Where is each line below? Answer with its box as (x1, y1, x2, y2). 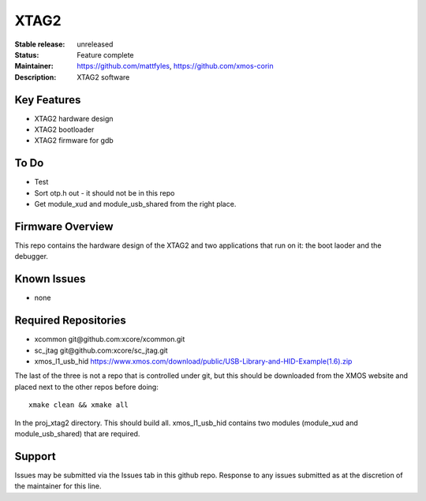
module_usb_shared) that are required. (14, 428, 140, 438)
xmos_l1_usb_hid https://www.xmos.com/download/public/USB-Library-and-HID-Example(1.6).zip (34, 356, 353, 366)
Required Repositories (14, 314, 126, 327)
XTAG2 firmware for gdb (34, 136, 114, 145)
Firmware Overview (14, 219, 114, 233)
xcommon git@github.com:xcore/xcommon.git (34, 335, 185, 344)
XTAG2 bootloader (34, 125, 95, 134)
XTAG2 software (77, 72, 130, 82)
